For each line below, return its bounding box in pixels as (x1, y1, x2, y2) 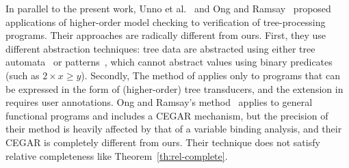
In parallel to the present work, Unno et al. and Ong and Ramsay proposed (5, 1, 331, 15)
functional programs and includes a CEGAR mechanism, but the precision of (5, 108, 328, 122)
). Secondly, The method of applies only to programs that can (81, 68, 340, 82)
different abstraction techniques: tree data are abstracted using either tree (5, 41, 315, 55)
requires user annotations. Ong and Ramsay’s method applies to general (5, 95, 313, 109)
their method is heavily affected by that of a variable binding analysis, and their (5, 122, 342, 136)
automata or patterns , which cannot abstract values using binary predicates (5, 55, 333, 69)
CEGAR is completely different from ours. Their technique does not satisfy (5, 135, 320, 149)
